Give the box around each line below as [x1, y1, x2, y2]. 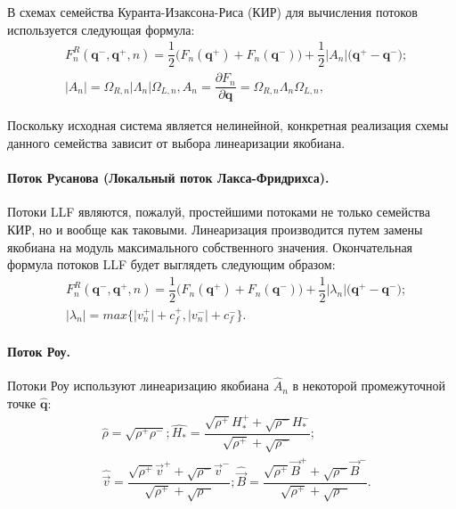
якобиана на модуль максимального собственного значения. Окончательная [7, 237, 413, 256]
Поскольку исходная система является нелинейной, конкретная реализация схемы [7, 116, 449, 135]
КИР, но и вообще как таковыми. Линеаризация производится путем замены [7, 219, 423, 238]
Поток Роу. [7, 341, 70, 360]
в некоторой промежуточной [292, 376, 446, 395]
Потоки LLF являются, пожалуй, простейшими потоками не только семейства [7, 202, 430, 221]
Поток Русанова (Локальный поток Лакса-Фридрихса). [7, 168, 330, 187]
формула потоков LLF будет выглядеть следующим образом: [7, 255, 336, 274]
